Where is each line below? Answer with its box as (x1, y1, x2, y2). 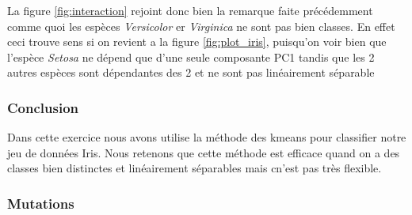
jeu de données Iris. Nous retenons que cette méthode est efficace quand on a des (7, 144, 400, 160)
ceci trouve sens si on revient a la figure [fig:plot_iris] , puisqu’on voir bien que (7, 33, 387, 50)
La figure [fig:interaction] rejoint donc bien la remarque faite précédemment (7, 2, 373, 18)
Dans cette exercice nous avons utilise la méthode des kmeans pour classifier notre (7, 129, 406, 145)
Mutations (7, 193, 74, 213)
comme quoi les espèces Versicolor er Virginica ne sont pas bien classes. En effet (7, 17, 395, 34)
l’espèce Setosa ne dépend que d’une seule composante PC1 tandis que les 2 (7, 48, 375, 65)
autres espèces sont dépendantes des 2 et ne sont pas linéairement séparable (7, 64, 375, 81)
